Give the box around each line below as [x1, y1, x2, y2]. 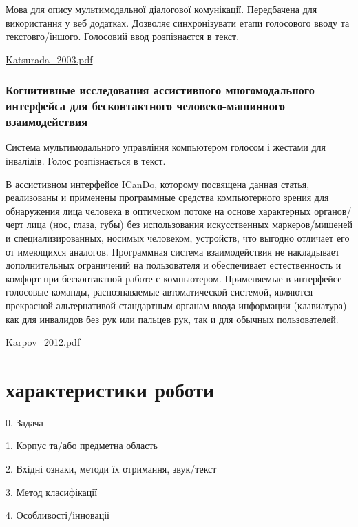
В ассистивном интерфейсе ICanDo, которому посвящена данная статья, [6, 176, 310, 191]
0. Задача [6, 415, 43, 429]
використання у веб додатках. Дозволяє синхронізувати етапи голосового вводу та [6, 15, 350, 30]
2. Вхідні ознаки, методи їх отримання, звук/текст [6, 462, 217, 476]
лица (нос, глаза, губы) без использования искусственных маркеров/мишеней [26, 217, 352, 231]
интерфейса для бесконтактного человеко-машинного [6, 97, 286, 114]
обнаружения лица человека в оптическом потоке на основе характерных [6, 203, 311, 218]
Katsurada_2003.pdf [6, 52, 93, 66]
